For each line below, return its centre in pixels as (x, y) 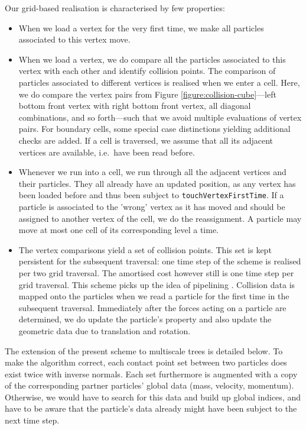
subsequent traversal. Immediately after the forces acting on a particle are (152, 307)
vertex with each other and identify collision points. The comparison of (147, 71)
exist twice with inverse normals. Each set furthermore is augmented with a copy (151, 374)
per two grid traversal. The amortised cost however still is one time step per (156, 272)
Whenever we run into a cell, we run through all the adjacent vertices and (152, 172)
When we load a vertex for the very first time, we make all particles (141, 28)
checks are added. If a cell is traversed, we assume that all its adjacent (146, 140)
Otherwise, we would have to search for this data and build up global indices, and (153, 397)
